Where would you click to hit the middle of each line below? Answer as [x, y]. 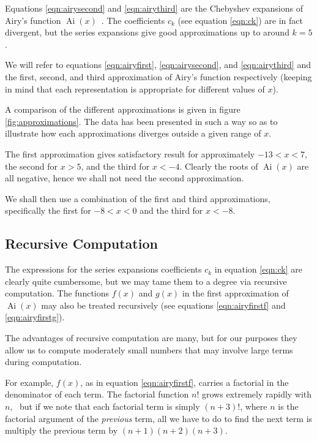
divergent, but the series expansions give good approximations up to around [147, 32]
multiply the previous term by [62, 430]
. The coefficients [133, 20]
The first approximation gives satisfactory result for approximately [130, 153]
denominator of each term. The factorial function [97, 394]
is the [288, 406]
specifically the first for [48, 210]
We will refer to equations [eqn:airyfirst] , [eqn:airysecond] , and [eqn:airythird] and [158, 65]
